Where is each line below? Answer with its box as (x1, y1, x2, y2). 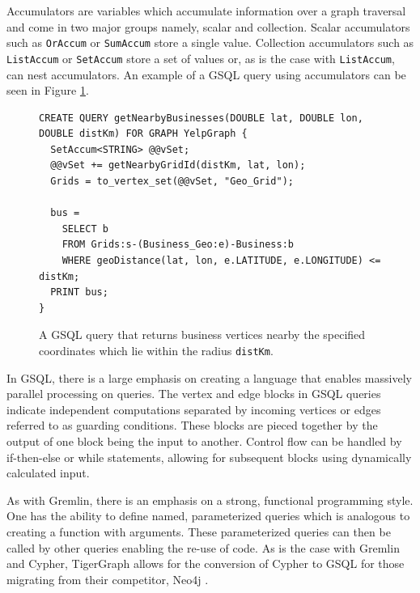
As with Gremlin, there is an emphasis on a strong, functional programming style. (6, 491, 414, 508)
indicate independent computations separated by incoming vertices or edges (6, 400, 381, 417)
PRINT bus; (50, 286, 108, 299)
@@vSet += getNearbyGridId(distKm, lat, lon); (50, 159, 306, 172)
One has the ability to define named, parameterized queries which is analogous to (6, 507, 410, 524)
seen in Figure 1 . (6, 82, 89, 99)
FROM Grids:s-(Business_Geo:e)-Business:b (62, 239, 294, 251)
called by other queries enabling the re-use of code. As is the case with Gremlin (6, 539, 400, 556)
